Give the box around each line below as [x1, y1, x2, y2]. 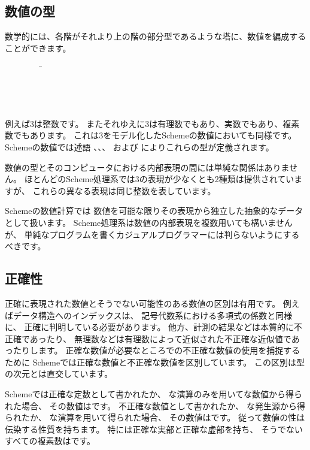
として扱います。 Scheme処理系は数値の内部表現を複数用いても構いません [5, 216, 293, 228]
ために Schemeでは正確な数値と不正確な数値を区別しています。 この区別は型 [5, 355, 305, 368]
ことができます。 [5, 41, 71, 54]
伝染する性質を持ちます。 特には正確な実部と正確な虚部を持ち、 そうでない [5, 422, 303, 435]
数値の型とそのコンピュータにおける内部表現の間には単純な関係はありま [5, 161, 290, 173]
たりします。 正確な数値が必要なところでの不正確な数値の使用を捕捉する [13, 344, 300, 357]
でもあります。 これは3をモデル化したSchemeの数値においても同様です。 [13, 129, 297, 141]
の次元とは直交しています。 [5, 367, 113, 380]
